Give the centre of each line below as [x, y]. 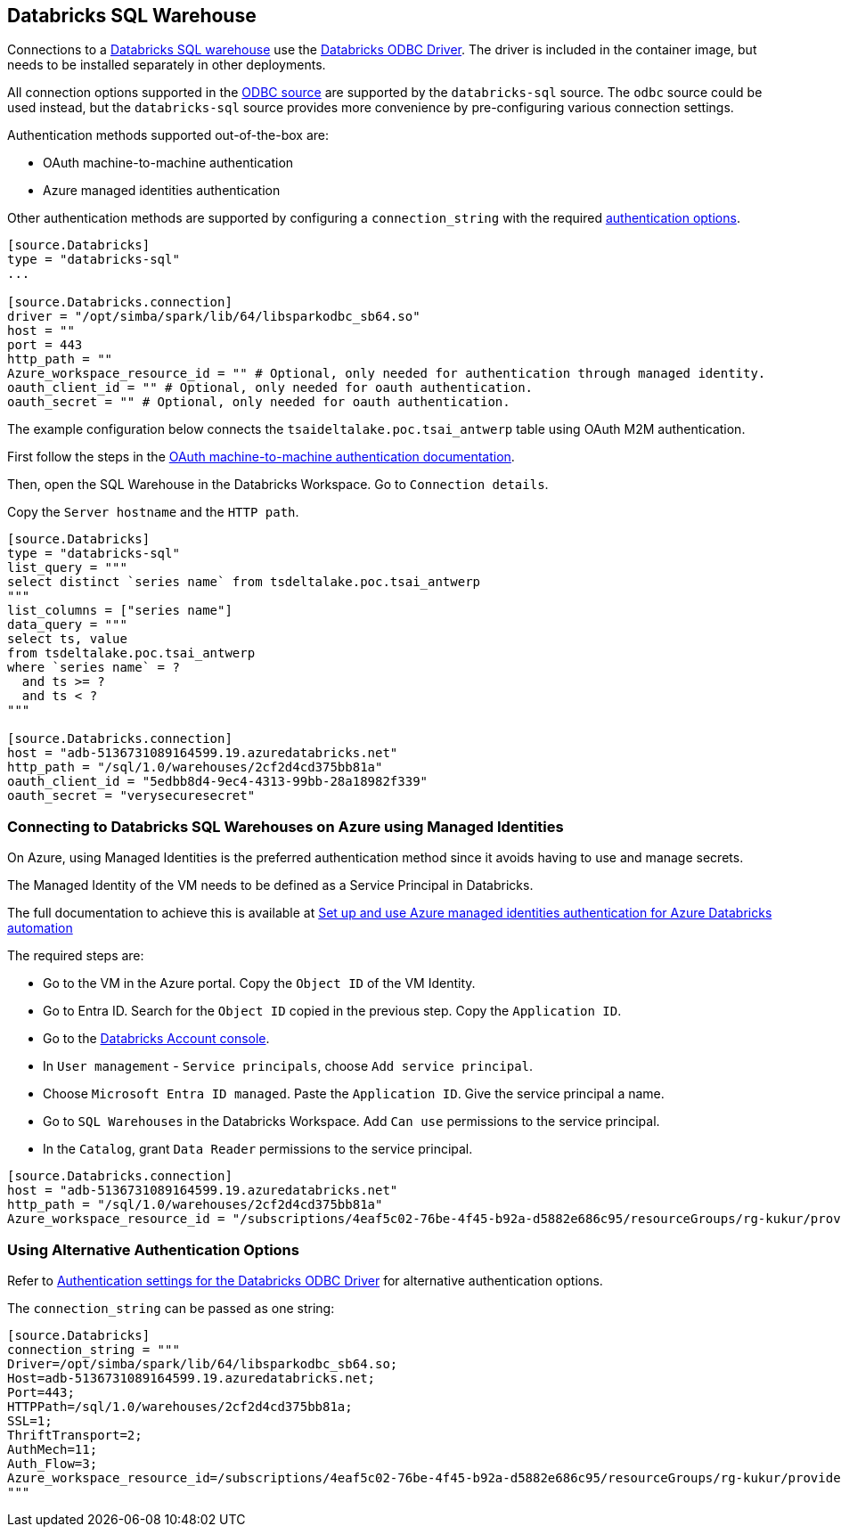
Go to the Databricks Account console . [156, 1039]
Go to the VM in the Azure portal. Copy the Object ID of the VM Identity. [259, 983]
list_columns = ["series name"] [120, 611]
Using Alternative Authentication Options [153, 1249]
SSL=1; [30, 1420]
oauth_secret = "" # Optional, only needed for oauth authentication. [259, 402]
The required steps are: [76, 956]
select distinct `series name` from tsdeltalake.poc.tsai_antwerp [244, 582]
